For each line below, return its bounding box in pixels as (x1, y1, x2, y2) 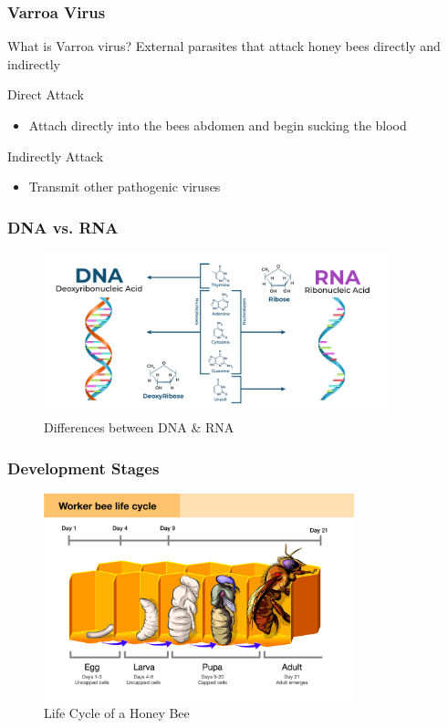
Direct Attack (7, 85, 84, 104)
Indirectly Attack (7, 146, 104, 165)
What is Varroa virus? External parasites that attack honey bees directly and (7, 36, 441, 56)
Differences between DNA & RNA (44, 418, 234, 437)
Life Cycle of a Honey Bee (44, 703, 190, 723)
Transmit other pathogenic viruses (28, 177, 221, 196)
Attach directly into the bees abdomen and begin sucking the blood (28, 116, 407, 134)
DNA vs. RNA (7, 215, 119, 238)
